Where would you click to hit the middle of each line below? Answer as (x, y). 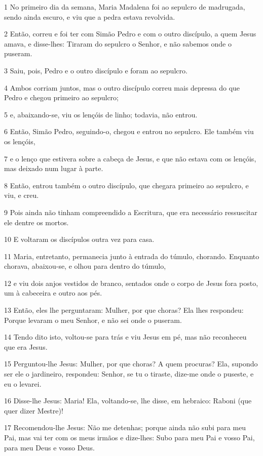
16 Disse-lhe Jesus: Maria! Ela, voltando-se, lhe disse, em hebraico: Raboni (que (128, 401)
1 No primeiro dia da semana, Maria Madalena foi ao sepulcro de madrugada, (125, 7)
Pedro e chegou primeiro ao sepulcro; (61, 97)
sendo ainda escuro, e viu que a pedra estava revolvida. (90, 16)
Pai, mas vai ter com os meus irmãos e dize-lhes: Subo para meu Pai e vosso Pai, (129, 437)
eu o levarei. (23, 383)
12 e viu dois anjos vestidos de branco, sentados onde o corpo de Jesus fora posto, (131, 283)
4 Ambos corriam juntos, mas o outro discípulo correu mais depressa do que (122, 87)
